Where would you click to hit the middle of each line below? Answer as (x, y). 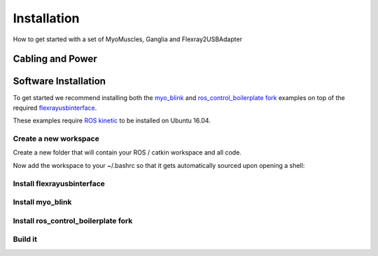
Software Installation (59, 81)
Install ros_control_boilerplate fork (73, 220)
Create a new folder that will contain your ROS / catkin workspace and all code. (127, 152)
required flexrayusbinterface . (55, 108)
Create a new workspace (56, 138)
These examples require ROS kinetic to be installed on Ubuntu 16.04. (112, 121)
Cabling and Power (55, 59)
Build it (25, 239)
